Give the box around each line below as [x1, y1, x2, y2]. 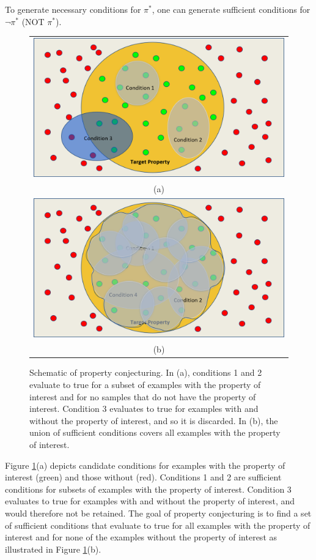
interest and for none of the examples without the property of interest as [5, 531, 277, 543]
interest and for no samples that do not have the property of [29, 390, 256, 403]
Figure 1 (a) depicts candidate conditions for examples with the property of [5, 458, 285, 471]
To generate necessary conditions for [5, 3, 141, 15]
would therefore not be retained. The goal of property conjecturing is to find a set [5, 506, 312, 519]
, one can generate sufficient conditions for [152, 3, 310, 15]
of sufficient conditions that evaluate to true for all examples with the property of [5, 518, 310, 531]
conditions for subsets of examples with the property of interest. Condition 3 [5, 482, 292, 495]
